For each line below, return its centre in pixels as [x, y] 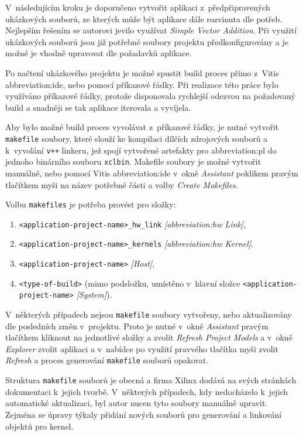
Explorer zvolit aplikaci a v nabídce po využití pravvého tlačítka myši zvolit [142, 348]
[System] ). [94, 294]
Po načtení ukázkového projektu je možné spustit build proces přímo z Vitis [142, 72]
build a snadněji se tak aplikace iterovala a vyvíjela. [98, 107]
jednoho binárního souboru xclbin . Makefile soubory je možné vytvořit [133, 161]
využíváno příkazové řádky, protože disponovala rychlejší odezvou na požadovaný [150, 96]
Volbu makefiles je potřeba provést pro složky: [91, 204]
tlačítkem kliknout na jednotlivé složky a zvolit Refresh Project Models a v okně [149, 337]
